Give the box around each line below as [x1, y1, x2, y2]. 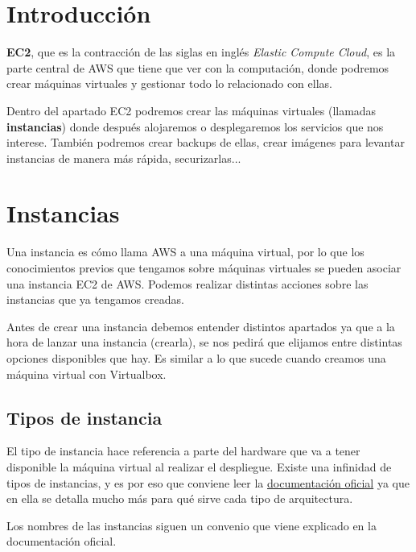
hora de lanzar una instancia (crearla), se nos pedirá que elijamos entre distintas [6, 334, 402, 351]
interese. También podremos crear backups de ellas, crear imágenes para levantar [6, 134, 405, 151]
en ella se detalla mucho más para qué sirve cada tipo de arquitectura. [6, 490, 353, 507]
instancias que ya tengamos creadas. [6, 291, 184, 308]
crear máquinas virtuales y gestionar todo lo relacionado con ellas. [6, 75, 332, 92]
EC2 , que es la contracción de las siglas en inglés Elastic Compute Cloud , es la [6, 44, 396, 60]
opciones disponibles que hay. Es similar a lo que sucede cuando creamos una [6, 349, 386, 366]
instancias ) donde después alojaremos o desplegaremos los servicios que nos [6, 118, 384, 135]
